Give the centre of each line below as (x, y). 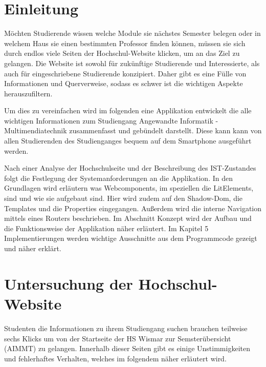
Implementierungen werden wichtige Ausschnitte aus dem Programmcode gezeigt (131, 238)
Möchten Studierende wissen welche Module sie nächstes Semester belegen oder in (132, 33)
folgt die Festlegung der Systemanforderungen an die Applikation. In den (118, 178)
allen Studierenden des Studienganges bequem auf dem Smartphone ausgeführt (128, 141)
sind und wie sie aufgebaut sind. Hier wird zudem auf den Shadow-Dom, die (124, 198)
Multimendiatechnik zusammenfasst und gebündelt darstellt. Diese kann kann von (133, 130)
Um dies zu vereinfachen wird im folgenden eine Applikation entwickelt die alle (128, 110)
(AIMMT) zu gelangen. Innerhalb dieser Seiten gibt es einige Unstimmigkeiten (127, 348)
